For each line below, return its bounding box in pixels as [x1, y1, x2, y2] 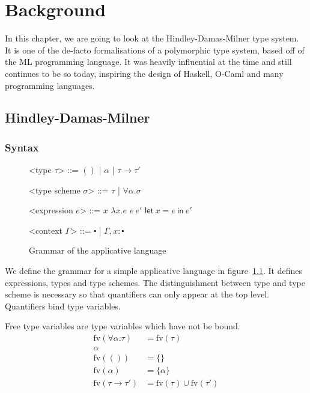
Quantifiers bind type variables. [5, 299, 121, 312]
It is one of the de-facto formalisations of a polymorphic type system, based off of [5, 43, 305, 56]
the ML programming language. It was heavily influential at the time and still [5, 55, 292, 68]
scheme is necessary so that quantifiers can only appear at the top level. [5, 288, 269, 300]
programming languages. [5, 79, 95, 91]
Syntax [5, 139, 39, 154]
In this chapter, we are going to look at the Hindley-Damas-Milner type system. [5, 32, 299, 44]
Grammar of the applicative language [29, 244, 166, 257]
